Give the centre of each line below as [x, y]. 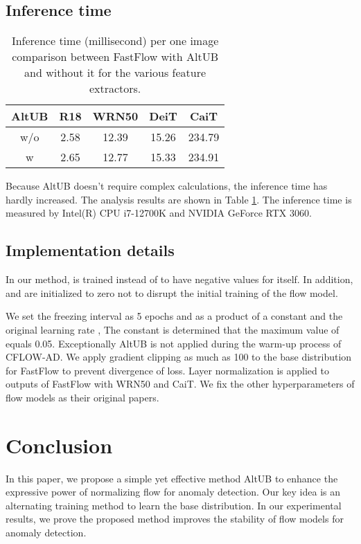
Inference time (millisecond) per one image [115, 41]
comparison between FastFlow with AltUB [115, 57]
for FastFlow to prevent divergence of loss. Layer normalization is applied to [167, 370]
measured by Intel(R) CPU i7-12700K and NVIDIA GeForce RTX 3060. [159, 213]
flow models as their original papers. [82, 397]
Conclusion [59, 445]
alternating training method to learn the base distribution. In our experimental [174, 505]
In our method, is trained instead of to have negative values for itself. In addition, [179, 279]
